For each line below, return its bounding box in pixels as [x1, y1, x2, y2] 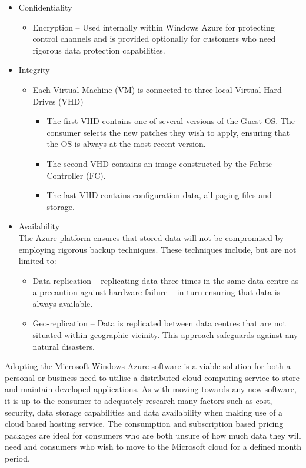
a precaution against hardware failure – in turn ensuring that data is [32, 286, 281, 298]
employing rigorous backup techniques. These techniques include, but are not [18, 243, 297, 255]
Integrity [18, 63, 50, 76]
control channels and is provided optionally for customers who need [32, 32, 276, 45]
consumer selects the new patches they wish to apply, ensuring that [46, 126, 290, 138]
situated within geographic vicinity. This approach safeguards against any [32, 329, 298, 341]
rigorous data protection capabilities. [32, 44, 165, 56]
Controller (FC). [46, 169, 106, 181]
